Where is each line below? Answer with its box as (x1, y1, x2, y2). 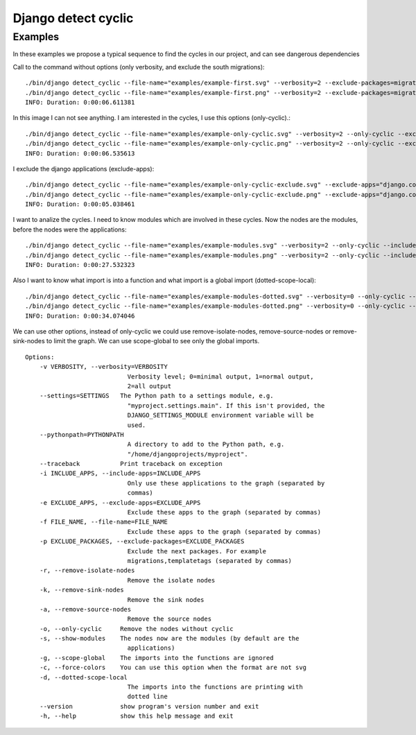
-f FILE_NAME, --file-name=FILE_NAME (39, 518, 168, 526)
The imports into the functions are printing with (127, 683, 303, 691)
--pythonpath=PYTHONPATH (39, 431, 124, 438)
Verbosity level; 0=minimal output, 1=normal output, (127, 372, 314, 381)
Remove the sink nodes (127, 596, 205, 603)
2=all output (127, 382, 172, 390)
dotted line (127, 693, 168, 700)
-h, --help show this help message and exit (39, 712, 234, 720)
